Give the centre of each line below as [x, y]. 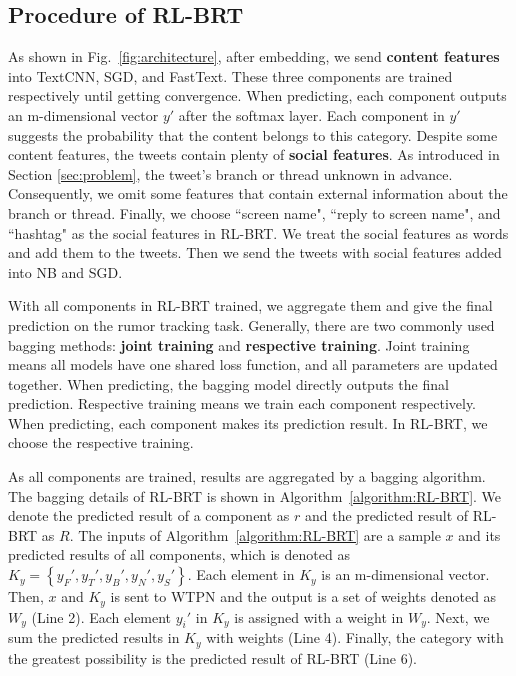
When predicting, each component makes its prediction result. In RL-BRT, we [248, 422]
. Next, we [458, 616]
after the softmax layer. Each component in [311, 114]
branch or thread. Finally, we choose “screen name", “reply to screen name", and [254, 212]
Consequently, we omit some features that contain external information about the [258, 193]
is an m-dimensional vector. [405, 574]
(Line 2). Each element [101, 616]
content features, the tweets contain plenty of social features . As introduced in [254, 154]
